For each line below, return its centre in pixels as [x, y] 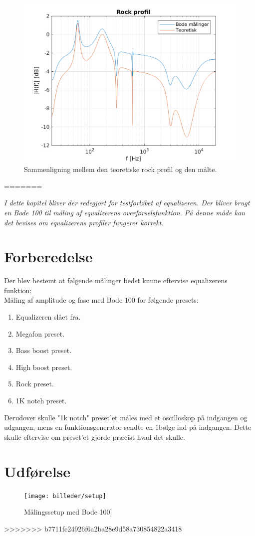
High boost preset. [44, 367]
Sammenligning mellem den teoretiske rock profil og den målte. [121, 169]
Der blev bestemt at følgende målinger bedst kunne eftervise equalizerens [116, 280]
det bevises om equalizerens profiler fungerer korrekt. [84, 222]
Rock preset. [35, 384]
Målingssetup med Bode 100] [68, 512]
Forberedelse [48, 257]
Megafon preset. [40, 333]
